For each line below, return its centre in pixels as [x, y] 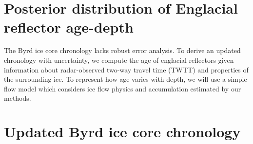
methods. [18, 98]
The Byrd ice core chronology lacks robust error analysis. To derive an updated [122, 50]
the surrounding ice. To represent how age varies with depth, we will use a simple [126, 79]
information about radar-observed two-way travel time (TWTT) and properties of [126, 69]
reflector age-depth [69, 27]
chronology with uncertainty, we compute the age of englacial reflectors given [119, 60]
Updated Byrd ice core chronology [122, 132]
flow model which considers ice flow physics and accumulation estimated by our [123, 88]
